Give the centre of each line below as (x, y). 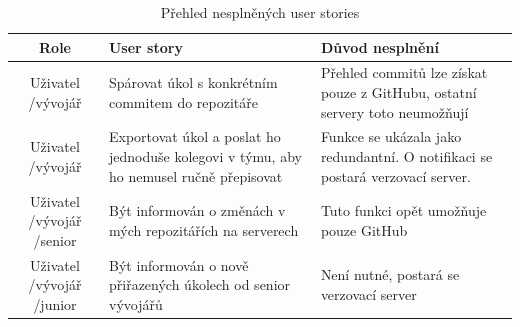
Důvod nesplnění (379, 46)
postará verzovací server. (395, 175)
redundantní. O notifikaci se (406, 156)
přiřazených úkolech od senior (199, 284)
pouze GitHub (364, 229)
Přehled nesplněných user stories (260, 12)
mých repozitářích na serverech (203, 229)
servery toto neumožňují (394, 111)
